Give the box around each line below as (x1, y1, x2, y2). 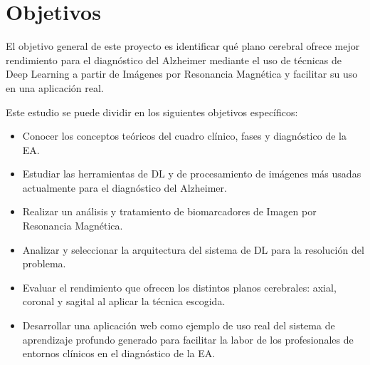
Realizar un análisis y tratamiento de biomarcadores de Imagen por (22, 204, 317, 219)
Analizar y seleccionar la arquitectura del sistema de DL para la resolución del (22, 242, 364, 257)
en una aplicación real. (6, 80, 104, 95)
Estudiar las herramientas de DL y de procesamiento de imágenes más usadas (22, 166, 361, 181)
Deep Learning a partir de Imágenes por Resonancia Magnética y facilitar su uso (6, 66, 358, 81)
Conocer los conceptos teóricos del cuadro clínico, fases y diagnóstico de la (22, 128, 347, 143)
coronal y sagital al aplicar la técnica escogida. (22, 294, 226, 309)
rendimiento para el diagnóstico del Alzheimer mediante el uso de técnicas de (6, 52, 342, 67)
